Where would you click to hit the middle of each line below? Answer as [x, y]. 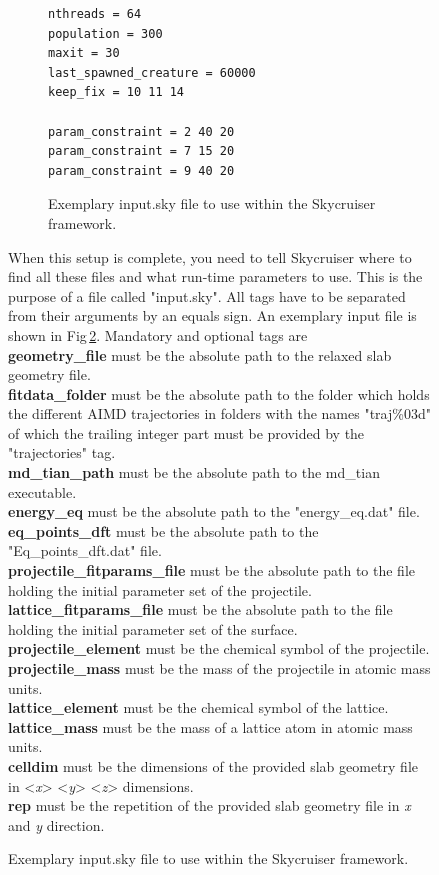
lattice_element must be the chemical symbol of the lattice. [198, 707]
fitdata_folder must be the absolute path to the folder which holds [219, 393]
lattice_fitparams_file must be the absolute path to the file [200, 609]
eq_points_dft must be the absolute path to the [163, 530]
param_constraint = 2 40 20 [141, 131]
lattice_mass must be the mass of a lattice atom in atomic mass [210, 726]
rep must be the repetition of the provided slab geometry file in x [209, 805]
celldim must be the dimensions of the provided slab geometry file [213, 765]
